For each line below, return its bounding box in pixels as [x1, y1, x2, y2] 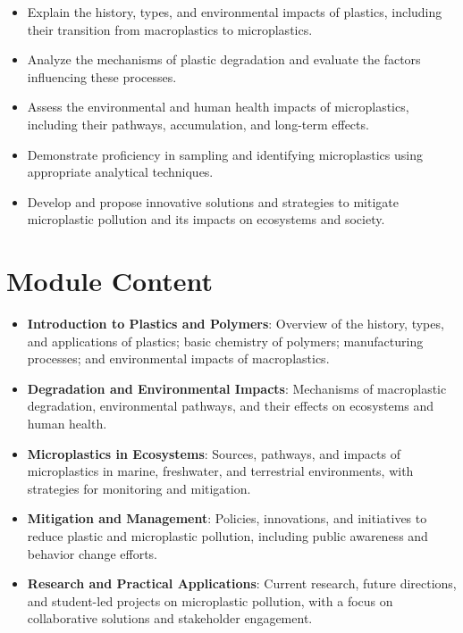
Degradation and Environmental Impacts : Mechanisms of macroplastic [27, 379, 447, 397]
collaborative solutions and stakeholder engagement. [27, 609, 313, 628]
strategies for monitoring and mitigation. [27, 479, 251, 497]
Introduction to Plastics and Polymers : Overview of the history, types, [27, 314, 444, 333]
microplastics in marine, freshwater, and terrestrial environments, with [27, 462, 414, 480]
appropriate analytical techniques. [27, 162, 214, 181]
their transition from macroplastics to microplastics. [27, 20, 313, 38]
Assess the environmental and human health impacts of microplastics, [27, 97, 409, 116]
